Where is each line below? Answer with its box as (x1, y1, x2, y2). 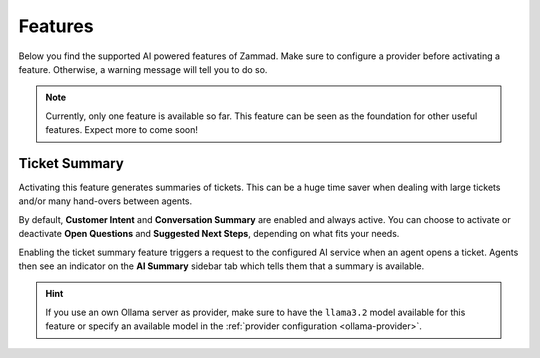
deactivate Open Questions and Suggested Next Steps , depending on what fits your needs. (18, 228, 400, 240)
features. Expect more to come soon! (45, 124, 199, 136)
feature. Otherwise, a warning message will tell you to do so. (18, 63, 268, 75)
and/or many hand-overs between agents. (18, 195, 193, 207)
